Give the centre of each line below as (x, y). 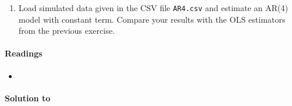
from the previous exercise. (67, 31)
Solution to (28, 98)
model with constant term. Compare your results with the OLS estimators (152, 19)
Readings (24, 53)
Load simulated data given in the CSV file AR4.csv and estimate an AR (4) (153, 8)
